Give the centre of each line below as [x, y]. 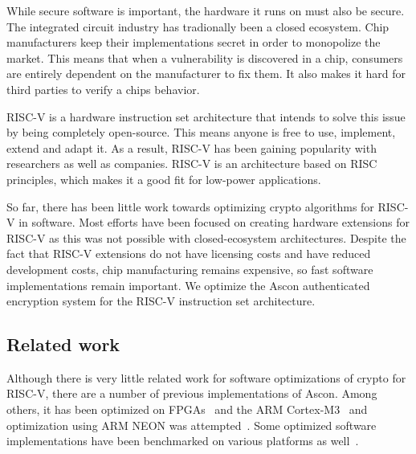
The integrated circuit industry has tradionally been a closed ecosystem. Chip [198, 26]
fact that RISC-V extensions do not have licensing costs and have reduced [189, 254]
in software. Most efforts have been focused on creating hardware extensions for [214, 222]
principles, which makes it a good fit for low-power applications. [164, 179]
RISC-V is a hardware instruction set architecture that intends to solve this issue [206, 116]
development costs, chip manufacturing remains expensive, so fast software [190, 269]
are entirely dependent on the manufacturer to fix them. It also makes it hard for [206, 74]
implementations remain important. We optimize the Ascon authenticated [188, 285]
